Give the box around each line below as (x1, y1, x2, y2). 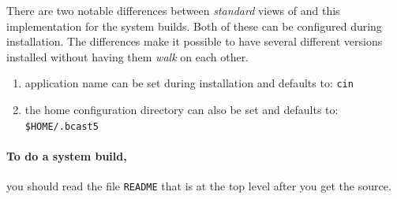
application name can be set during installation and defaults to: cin (24, 75, 354, 91)
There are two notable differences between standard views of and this (6, 2, 340, 18)
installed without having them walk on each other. (6, 48, 249, 64)
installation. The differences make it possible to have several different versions (6, 33, 383, 50)
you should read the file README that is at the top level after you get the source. (6, 178, 391, 194)
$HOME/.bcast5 (24, 120, 99, 132)
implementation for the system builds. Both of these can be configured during (6, 17, 382, 34)
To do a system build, (6, 147, 127, 164)
